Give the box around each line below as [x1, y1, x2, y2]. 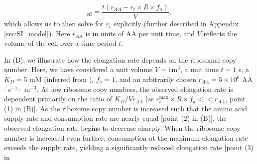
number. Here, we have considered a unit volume [4, 64, 153, 75]
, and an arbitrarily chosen [115, 74, 196, 84]
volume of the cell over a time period [4, 38, 117, 48]
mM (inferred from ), [29, 74, 94, 84]
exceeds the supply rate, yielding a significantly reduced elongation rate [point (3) [4, 142, 254, 153]
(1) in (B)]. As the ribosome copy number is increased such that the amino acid [4, 103, 247, 113]
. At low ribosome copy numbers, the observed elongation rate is [36, 83, 233, 94]
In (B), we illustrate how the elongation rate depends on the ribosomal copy [4, 54, 237, 65]
